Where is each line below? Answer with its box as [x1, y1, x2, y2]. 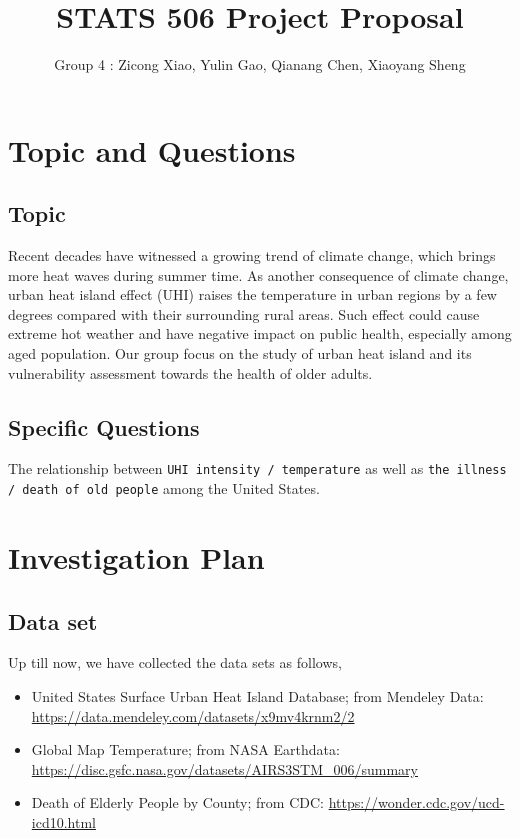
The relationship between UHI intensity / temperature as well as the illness [8, 458, 507, 479]
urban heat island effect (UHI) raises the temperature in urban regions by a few [8, 284, 497, 305]
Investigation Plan [8, 536, 265, 577]
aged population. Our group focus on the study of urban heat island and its [8, 343, 472, 364]
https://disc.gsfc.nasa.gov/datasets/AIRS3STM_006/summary [31, 758, 418, 779]
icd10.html [31, 811, 96, 832]
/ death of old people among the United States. [8, 478, 320, 499]
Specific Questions [8, 411, 200, 442]
